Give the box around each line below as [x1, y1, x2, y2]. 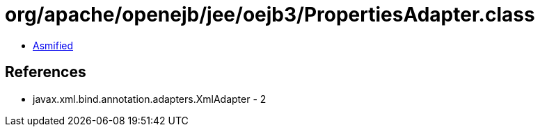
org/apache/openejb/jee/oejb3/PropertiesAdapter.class [5, 3, 535, 26]
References [5, 63, 86, 81]
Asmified [33, 39, 74, 51]
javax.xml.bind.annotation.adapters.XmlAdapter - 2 [33, 92, 267, 105]
